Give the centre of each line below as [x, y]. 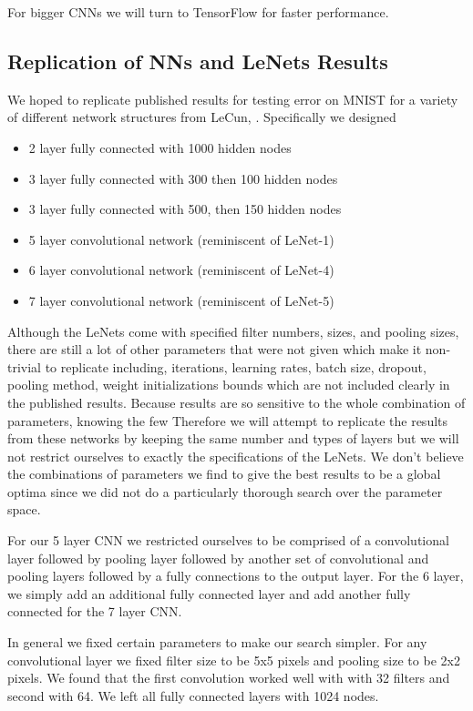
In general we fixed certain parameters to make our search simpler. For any [217, 642]
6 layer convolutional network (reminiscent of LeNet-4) [181, 270]
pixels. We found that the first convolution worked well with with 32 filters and [229, 678]
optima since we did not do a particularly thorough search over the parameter [225, 491]
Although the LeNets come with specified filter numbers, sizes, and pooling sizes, [233, 331]
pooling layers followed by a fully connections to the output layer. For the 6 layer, [236, 576]
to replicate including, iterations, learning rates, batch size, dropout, [236, 366]
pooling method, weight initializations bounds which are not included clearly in [229, 385]
